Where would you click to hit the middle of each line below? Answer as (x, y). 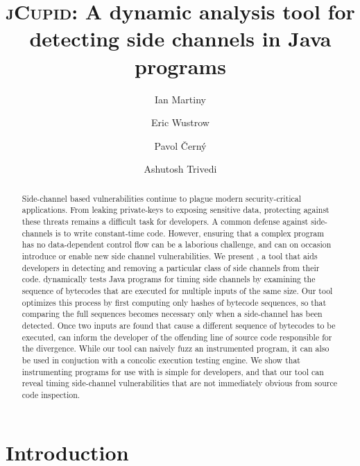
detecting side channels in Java (180, 38)
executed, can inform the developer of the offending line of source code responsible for (177, 337)
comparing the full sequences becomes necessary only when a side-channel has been (172, 314)
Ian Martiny (180, 99)
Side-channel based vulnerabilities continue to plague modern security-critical (162, 198)
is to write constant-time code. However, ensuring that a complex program (190, 233)
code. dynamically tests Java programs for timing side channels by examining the (169, 279)
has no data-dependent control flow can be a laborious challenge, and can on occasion (177, 244)
